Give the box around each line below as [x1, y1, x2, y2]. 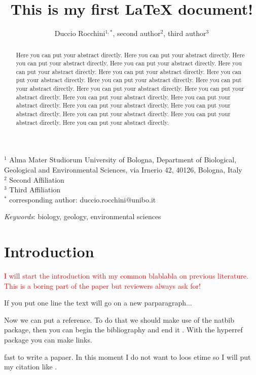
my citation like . [4, 361, 57, 372]
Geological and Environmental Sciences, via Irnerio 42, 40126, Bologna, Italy [4, 164, 242, 175]
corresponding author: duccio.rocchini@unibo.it [9, 194, 156, 204]
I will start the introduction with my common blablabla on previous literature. [4, 270, 248, 281]
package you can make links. [4, 334, 92, 345]
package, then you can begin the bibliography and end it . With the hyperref [4, 324, 243, 335]
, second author [113, 28, 161, 39]
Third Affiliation [9, 184, 61, 195]
